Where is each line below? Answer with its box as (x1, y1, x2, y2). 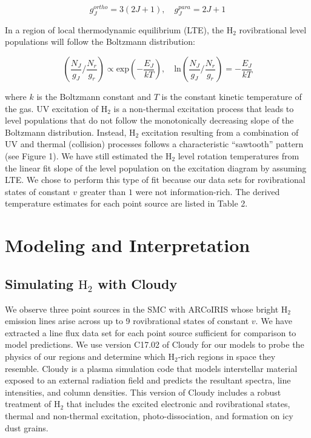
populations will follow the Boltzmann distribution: (5, 35, 195, 48)
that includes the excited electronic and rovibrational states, (66, 397, 290, 410)
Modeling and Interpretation (5, 233, 250, 257)
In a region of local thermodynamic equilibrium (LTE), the (5, 23, 224, 36)
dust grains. (5, 421, 48, 434)
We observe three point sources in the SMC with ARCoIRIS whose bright (5, 302, 279, 315)
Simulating (5, 274, 74, 293)
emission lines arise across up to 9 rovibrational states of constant (5, 314, 249, 327)
